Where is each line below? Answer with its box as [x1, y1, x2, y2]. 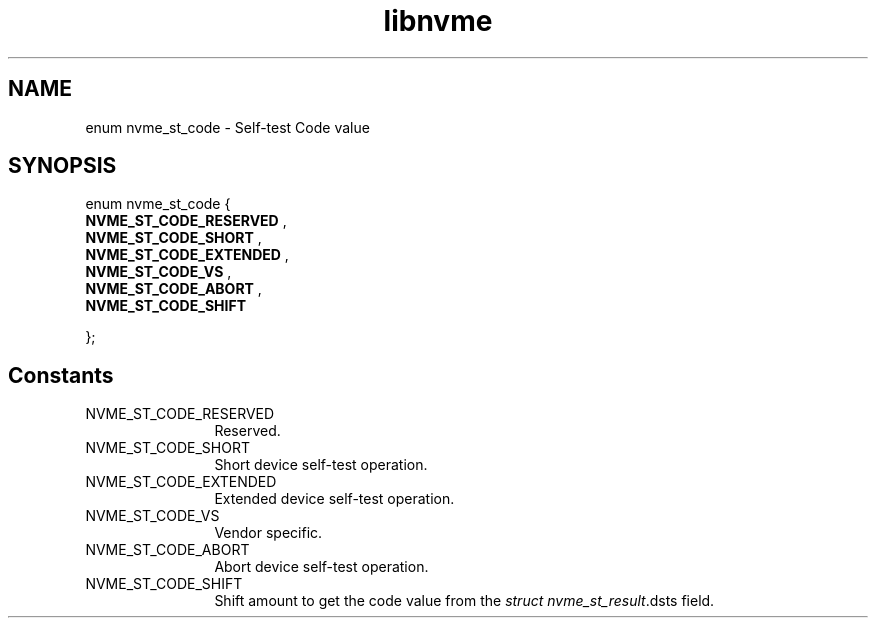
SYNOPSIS [8, 153, 117, 179]
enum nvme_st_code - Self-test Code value [85, 118, 370, 136]
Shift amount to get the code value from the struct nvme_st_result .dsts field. [214, 592, 715, 610]
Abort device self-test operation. [214, 558, 429, 576]
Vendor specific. [214, 524, 323, 542]
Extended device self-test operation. [214, 490, 455, 508]
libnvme [383, 4, 493, 38]
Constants [8, 362, 114, 388]
